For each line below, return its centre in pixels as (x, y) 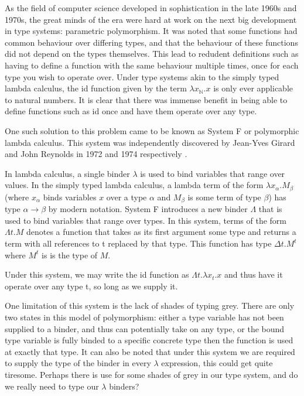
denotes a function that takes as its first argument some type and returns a (161, 232)
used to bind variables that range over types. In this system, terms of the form (146, 220)
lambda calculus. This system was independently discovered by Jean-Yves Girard (150, 142)
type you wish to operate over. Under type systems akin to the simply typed (142, 76)
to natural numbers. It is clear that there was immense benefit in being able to (146, 99)
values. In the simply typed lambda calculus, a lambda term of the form (134, 185)
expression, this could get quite (217, 363)
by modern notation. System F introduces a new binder (148, 209)
